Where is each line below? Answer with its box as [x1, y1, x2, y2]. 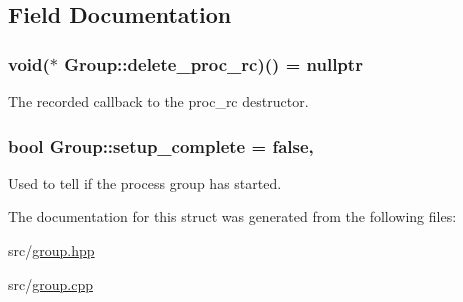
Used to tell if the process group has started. [8, 172, 282, 193]
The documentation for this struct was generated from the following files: [8, 206, 457, 227]
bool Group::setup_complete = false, [8, 133, 314, 158]
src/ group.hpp [8, 240, 95, 260]
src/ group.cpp [8, 273, 93, 294]
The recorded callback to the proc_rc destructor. [8, 91, 309, 111]
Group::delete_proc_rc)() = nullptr [64, 51, 363, 76]
